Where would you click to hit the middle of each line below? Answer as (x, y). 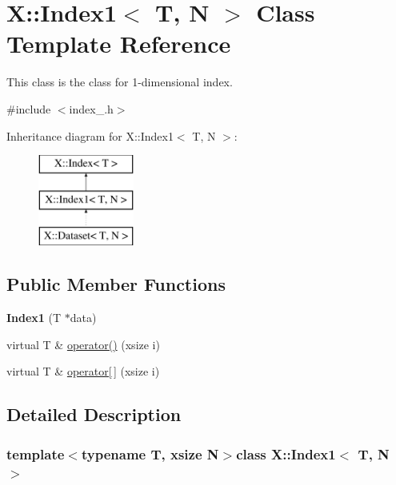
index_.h (91, 108)
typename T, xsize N (150, 453)
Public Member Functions (116, 284)
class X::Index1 (286, 453)
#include (29, 108)
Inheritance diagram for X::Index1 (90, 135)
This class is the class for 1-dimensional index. (120, 82)
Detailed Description (94, 414)
